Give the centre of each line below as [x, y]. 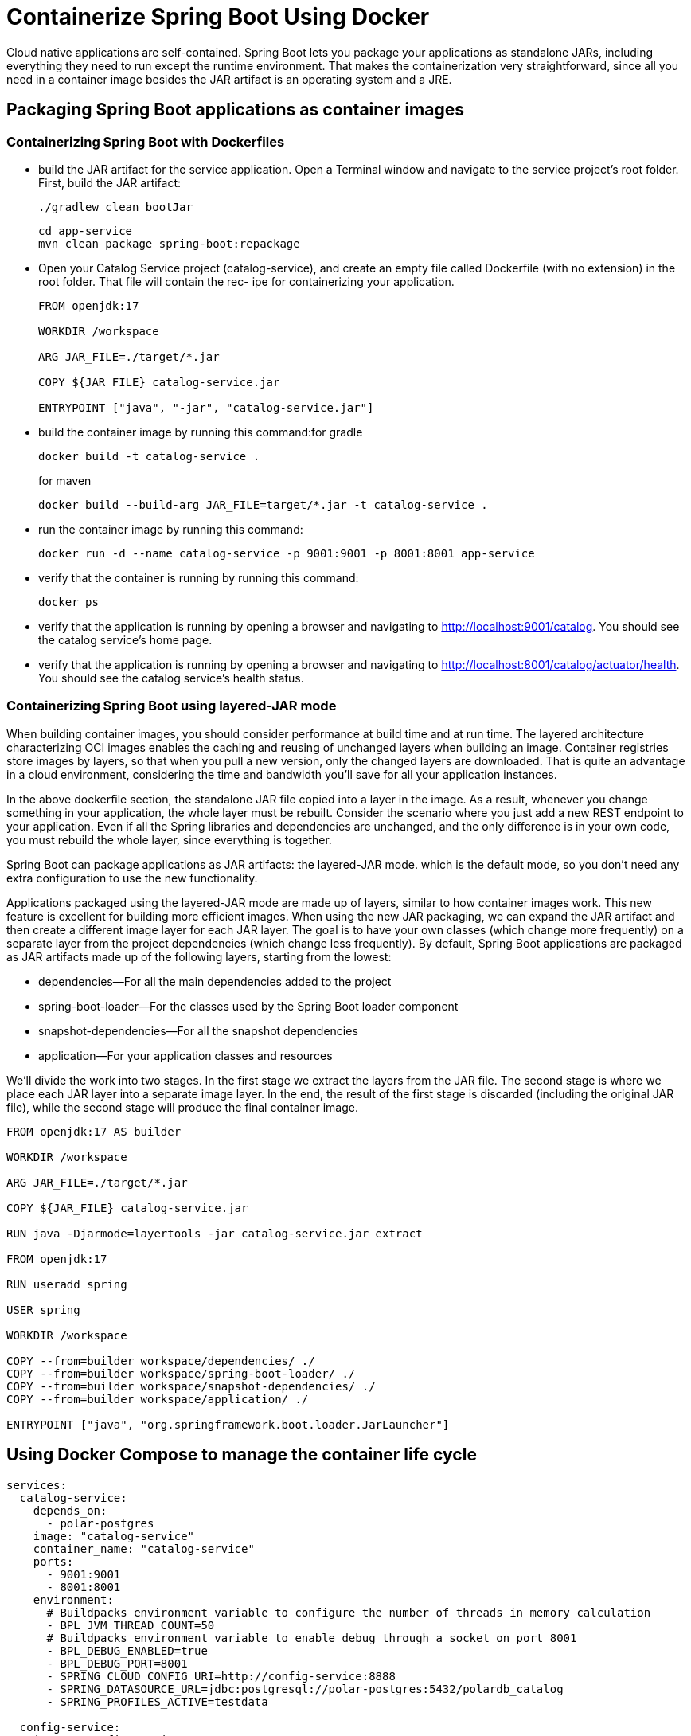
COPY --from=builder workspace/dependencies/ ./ [161, 1361]
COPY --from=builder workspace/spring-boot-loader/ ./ [181, 1373]
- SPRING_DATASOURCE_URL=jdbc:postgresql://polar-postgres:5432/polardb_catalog [305, 1689]
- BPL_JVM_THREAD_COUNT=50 [131, 1625]
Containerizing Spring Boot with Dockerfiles [146, 141]
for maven [65, 480]
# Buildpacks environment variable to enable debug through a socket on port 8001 [312, 1638]
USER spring [43, 1310]
